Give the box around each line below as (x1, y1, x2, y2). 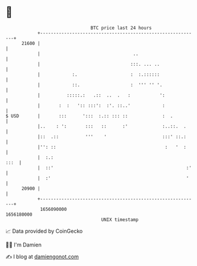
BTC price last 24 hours (90, 25, 152, 31)
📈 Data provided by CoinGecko (5, 227, 83, 235)
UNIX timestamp (101, 216, 139, 223)
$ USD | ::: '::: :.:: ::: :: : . (5, 113, 173, 119)
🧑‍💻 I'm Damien (5, 241, 42, 248)
